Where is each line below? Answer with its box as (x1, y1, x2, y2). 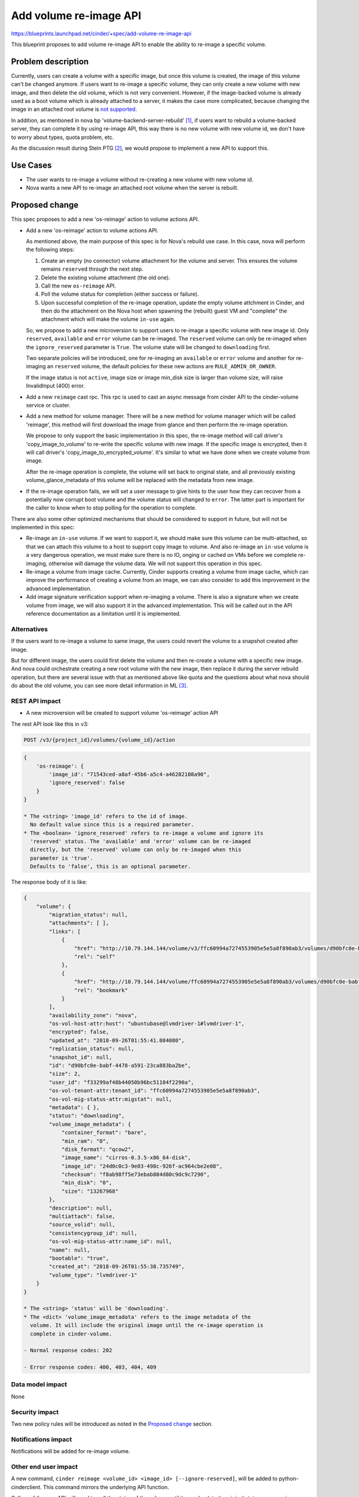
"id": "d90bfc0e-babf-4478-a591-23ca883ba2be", (48, 1062, 191, 1069)
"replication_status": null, (48, 1046, 135, 1052)
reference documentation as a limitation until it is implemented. (26, 610, 181, 617)
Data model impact (11, 1380, 68, 1389)
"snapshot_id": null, (48, 1054, 112, 1060)
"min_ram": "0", (61, 1138, 109, 1144)
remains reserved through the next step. (41, 265, 144, 272)
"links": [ (48, 928, 81, 935)
